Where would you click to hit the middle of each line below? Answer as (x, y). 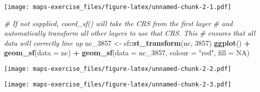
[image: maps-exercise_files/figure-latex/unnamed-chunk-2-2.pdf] (118, 69)
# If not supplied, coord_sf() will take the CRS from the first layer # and (118, 23)
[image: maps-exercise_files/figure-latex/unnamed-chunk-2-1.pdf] (118, 7)
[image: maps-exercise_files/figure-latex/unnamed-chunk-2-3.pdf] (118, 84)
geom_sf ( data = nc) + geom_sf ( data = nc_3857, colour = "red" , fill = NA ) (127, 53)
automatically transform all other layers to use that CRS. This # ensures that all (130, 33)
